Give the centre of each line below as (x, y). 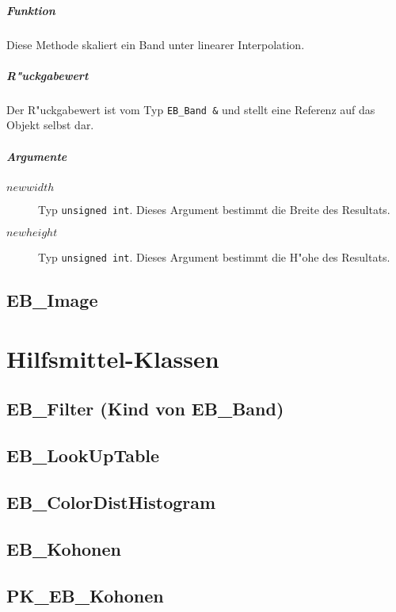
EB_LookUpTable (83, 455)
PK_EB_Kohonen (85, 595)
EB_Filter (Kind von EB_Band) (145, 409)
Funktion (31, 10)
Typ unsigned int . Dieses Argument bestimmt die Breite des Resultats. (214, 209)
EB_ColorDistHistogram (111, 501)
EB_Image (52, 300)
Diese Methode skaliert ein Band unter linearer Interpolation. (156, 44)
